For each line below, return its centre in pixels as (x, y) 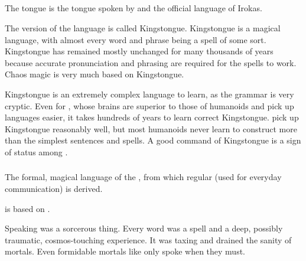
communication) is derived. (54, 189)
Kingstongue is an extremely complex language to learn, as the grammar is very (149, 94)
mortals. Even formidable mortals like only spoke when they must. (125, 251)
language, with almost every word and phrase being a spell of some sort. (136, 39)
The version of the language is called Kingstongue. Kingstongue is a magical (143, 27)
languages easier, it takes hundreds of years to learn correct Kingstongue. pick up (152, 117)
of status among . (36, 151)
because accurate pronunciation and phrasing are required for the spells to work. (151, 62)
